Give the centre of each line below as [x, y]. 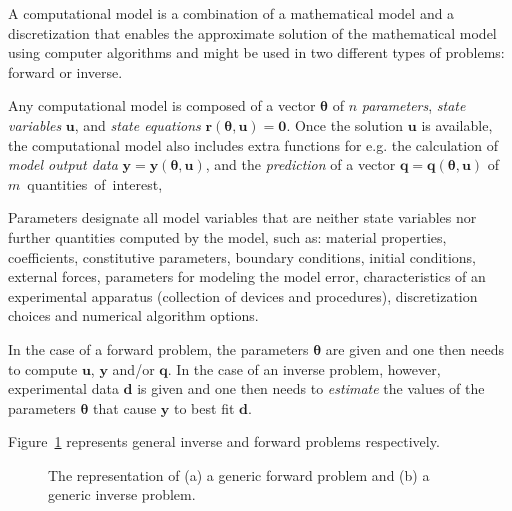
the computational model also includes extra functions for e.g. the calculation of [253, 144]
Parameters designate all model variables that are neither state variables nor [242, 217]
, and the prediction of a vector [300, 164]
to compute [43, 368]
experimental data [63, 388]
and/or [133, 368]
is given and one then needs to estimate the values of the [311, 388]
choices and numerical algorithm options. [133, 315]
